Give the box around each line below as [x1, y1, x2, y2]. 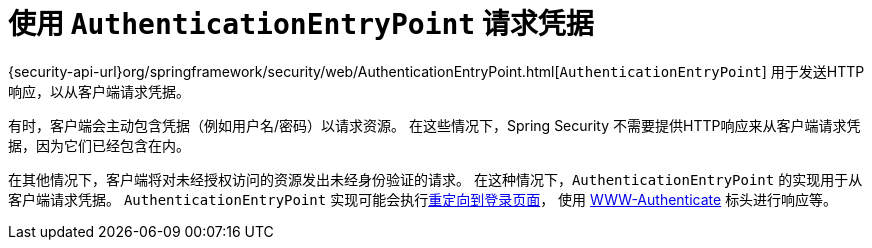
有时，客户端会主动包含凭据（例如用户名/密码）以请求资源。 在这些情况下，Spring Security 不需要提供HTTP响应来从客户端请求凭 [8, 116, 861, 134]
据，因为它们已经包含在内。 [8, 136, 190, 154]
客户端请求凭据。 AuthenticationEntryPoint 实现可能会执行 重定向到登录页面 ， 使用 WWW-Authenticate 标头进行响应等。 [8, 190, 838, 208]
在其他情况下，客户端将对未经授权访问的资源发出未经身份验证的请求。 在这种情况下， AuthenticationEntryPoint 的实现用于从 [8, 170, 863, 188]
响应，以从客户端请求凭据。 [8, 82, 190, 100]
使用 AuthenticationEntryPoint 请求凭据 [8, 7, 594, 41]
